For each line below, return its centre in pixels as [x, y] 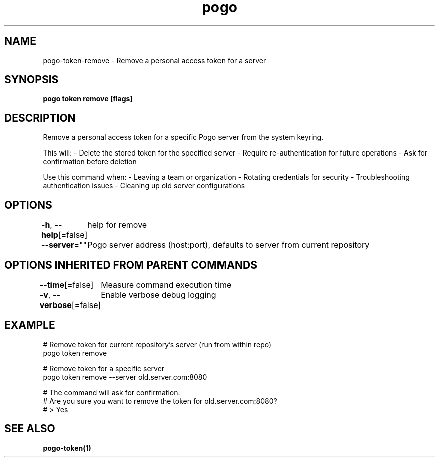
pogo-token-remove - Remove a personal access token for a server [154, 60]
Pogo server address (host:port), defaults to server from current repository [229, 245]
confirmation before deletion [90, 162]
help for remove [117, 225]
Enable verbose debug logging [159, 295]
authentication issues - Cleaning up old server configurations [144, 186]
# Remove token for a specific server [104, 368]
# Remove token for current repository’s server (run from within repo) [157, 344]
